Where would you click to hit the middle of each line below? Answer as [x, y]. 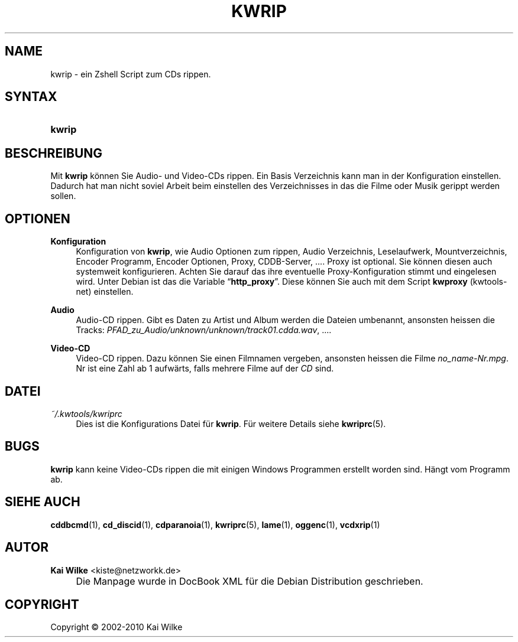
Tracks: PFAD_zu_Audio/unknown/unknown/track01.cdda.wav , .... [204, 330]
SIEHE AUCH [43, 502]
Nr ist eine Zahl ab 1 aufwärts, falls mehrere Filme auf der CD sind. [205, 369]
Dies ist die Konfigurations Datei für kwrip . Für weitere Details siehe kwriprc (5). [231, 423]
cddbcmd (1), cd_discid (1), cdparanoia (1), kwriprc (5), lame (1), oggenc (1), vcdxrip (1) [215, 524]
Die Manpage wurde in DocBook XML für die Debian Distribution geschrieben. [250, 581]
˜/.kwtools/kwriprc [86, 413]
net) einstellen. [105, 292]
